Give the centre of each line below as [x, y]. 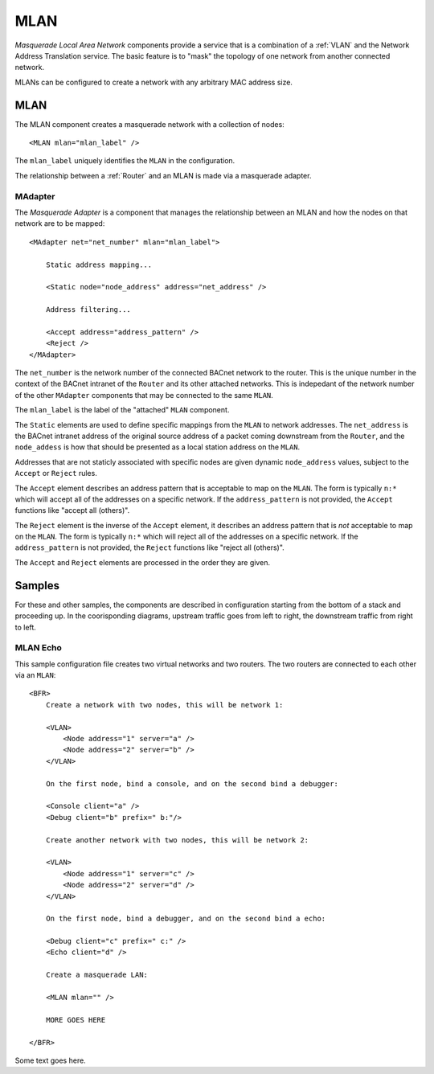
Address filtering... [88, 310]
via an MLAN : [35, 675]
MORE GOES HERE [76, 1020]
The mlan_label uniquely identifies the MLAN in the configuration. [125, 161]
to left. [25, 627]
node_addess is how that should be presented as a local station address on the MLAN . [158, 447]
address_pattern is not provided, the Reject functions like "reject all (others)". [149, 547]
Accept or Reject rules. [56, 473]
